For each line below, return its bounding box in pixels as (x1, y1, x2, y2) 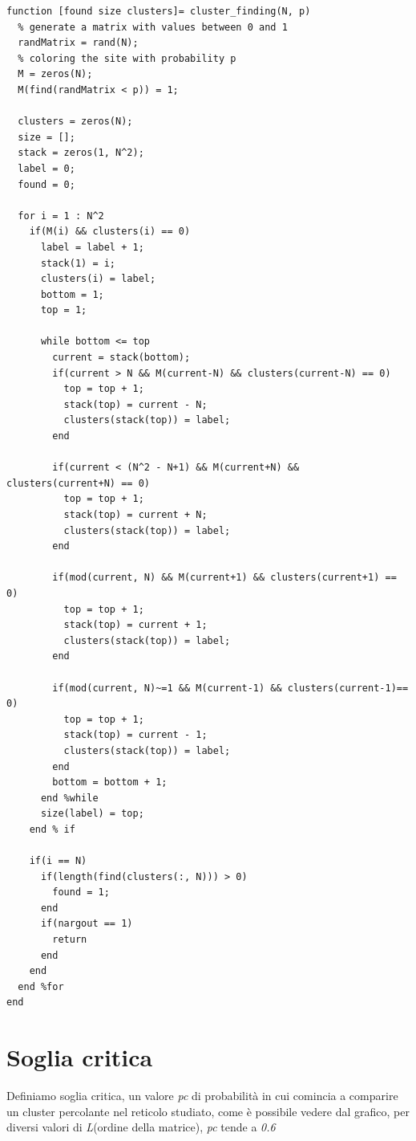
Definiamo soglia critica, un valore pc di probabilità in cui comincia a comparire (6, 1087, 398, 1104)
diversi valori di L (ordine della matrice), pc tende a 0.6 (6, 1119, 276, 1135)
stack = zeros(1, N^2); (18, 147, 144, 159)
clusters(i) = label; (40, 273, 156, 285)
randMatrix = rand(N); (18, 37, 139, 49)
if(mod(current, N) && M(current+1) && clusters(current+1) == (52, 572, 397, 584)
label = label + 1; (40, 241, 144, 253)
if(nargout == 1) (40, 918, 133, 930)
